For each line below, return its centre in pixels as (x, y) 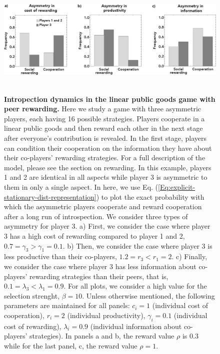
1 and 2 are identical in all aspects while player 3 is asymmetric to (106, 177)
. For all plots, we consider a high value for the (135, 286)
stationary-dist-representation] (50, 196)
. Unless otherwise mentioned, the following (148, 295)
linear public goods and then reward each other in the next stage (103, 128)
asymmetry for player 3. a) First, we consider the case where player (107, 226)
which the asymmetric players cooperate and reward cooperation (103, 206)
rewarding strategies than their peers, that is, (99, 276)
